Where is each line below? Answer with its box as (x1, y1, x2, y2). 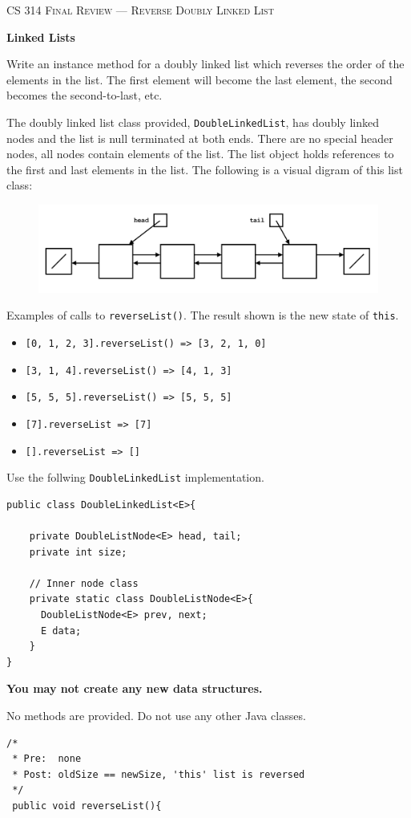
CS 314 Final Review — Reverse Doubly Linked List (6, 2, 274, 18)
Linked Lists (6, 28, 75, 45)
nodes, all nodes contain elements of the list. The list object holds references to (6, 145, 394, 162)
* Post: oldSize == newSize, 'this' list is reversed (12, 768, 305, 780)
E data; (40, 625, 82, 637)
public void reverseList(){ (12, 800, 162, 812)
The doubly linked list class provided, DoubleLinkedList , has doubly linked (6, 113, 379, 130)
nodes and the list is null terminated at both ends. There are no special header (6, 129, 393, 146)
